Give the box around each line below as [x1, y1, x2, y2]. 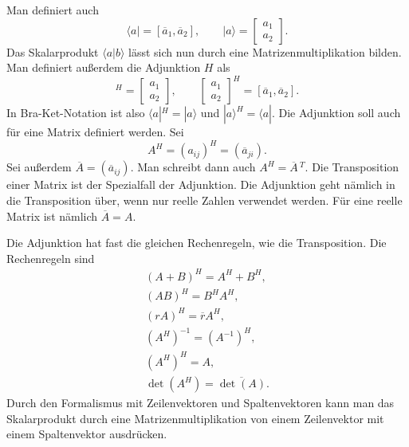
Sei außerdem [6, 159, 72, 175]
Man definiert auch [6, 2, 99, 18]
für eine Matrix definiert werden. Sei [6, 124, 184, 140]
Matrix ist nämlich [6, 207, 98, 224]
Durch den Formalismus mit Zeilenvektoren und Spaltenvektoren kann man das [6, 394, 395, 411]
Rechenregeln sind [6, 249, 95, 266]
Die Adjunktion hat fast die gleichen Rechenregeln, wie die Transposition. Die [6, 234, 387, 251]
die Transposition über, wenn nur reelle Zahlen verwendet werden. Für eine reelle [6, 191, 403, 208]
